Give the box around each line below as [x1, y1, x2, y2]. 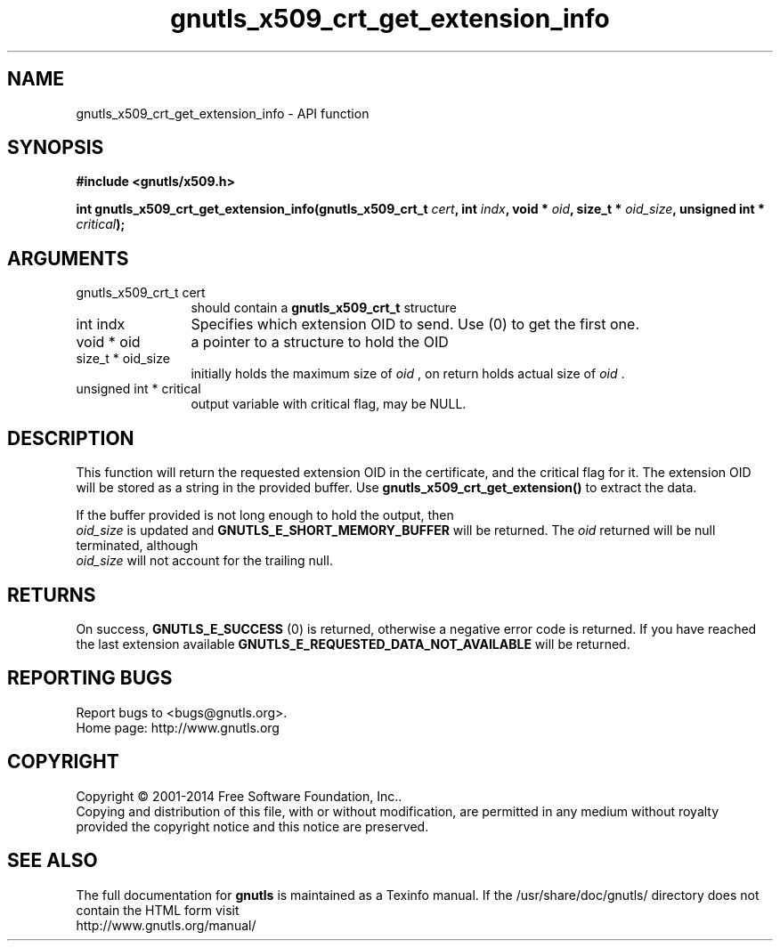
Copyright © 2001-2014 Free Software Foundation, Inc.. [76, 788, 402, 804]
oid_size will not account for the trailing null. [76, 553, 333, 569]
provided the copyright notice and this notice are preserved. [76, 818, 429, 834]
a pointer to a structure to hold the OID [191, 333, 449, 352]
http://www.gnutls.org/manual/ [76, 917, 256, 933]
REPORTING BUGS [7, 667, 173, 690]
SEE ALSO [7, 849, 98, 872]
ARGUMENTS [7, 247, 129, 270]
